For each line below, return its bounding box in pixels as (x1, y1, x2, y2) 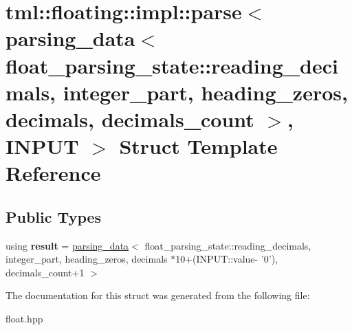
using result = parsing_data (5, 238, 129, 252)
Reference (5, 159, 101, 187)
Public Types (5, 206, 102, 227)
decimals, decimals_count (5, 104, 254, 133)
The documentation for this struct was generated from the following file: (5, 288, 310, 302)
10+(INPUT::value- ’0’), (175, 252, 278, 266)
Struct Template (119, 132, 278, 160)
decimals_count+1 (5, 265, 85, 279)
